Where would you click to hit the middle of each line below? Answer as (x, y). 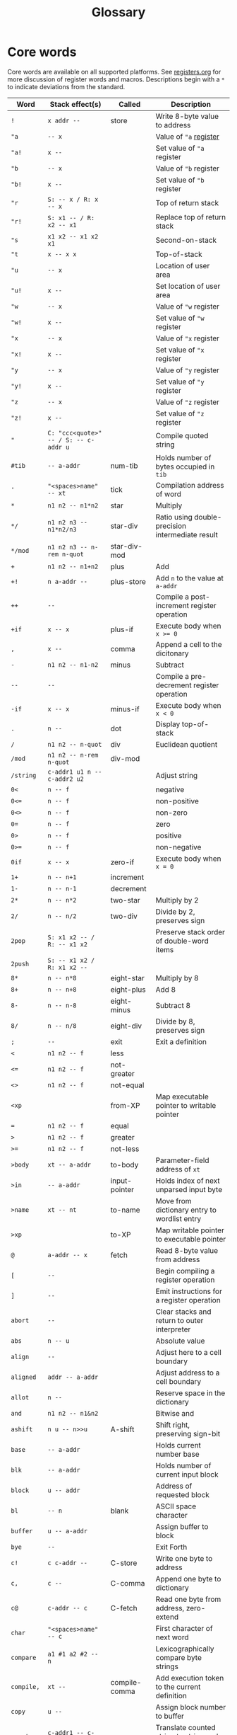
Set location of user (188, 286)
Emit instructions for (189, 1291)
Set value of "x (180, 350)
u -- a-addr (68, 1531)
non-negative (178, 847)
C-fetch (124, 1608)
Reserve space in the (190, 1393)
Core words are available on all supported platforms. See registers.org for (114, 71)
